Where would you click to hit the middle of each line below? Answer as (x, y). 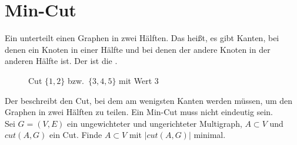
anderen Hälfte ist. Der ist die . (61, 61)
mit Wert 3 (139, 80)
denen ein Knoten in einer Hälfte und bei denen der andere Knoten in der (138, 49)
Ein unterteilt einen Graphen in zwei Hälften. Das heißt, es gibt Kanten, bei (142, 38)
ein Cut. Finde (76, 135)
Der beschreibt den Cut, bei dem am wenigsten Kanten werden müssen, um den (149, 100)
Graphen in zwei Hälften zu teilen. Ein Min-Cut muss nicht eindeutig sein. (139, 112)
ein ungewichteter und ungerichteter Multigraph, (155, 123)
